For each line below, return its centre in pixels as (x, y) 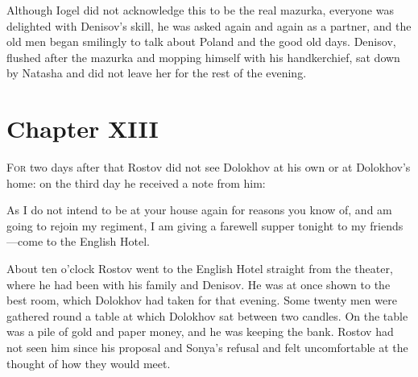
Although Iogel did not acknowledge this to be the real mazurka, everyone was (200, 10)
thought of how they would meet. (89, 363)
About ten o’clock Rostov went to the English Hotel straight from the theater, (200, 269)
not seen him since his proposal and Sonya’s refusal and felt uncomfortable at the (207, 348)
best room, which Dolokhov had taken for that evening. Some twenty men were (202, 300)
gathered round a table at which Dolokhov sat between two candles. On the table (207, 315)
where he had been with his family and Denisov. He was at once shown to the (199, 284)
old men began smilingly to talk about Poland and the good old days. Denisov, (201, 41)
